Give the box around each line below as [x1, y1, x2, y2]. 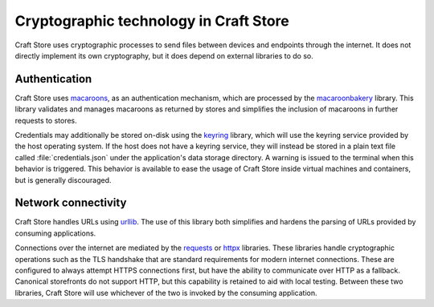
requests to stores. [14, 115, 77, 125]
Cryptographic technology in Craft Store [14, 12, 289, 30]
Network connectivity [14, 196, 127, 210]
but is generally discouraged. [14, 175, 112, 184]
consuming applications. [14, 228, 96, 238]
